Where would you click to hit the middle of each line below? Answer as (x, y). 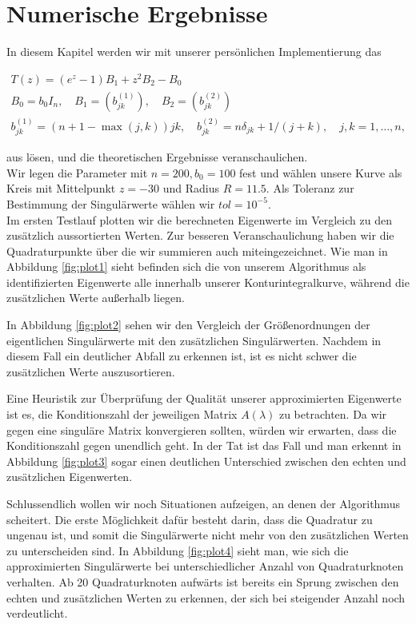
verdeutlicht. (37, 613)
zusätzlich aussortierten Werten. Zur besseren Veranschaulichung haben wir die (200, 235)
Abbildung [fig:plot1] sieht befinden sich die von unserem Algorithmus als (186, 266)
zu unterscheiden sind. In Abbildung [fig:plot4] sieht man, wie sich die (178, 550)
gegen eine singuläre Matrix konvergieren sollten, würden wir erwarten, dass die (202, 429)
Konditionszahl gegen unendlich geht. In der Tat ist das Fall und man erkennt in (204, 445)
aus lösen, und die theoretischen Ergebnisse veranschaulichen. (157, 157)
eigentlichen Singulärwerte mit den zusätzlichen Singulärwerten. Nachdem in (194, 340)
